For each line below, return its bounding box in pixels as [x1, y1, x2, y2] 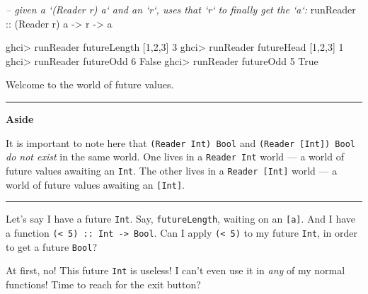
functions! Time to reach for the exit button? [6, 276, 201, 291]
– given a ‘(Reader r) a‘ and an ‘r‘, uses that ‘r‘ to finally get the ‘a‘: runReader [6, 2, 356, 16]
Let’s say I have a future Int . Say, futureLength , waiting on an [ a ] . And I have [6, 211, 356, 226]
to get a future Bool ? [6, 239, 98, 254]
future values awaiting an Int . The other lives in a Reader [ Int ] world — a [6, 163, 338, 177]
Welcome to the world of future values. [6, 77, 174, 92]
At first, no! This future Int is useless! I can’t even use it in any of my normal [6, 263, 345, 278]
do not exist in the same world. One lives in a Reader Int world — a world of [6, 149, 344, 164]
